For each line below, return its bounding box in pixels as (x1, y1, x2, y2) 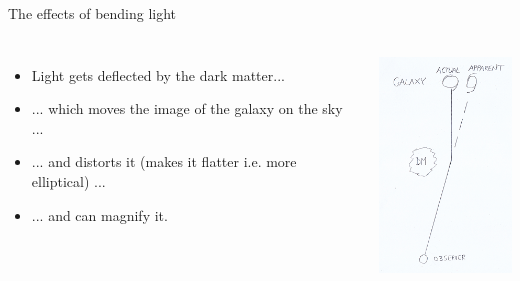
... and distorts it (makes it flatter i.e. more (31, 151, 297, 172)
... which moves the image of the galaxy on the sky (31, 98, 343, 119)
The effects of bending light (8, 3, 177, 23)
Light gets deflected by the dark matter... (31, 64, 285, 85)
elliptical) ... (31, 170, 106, 191)
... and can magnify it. (31, 204, 168, 225)
